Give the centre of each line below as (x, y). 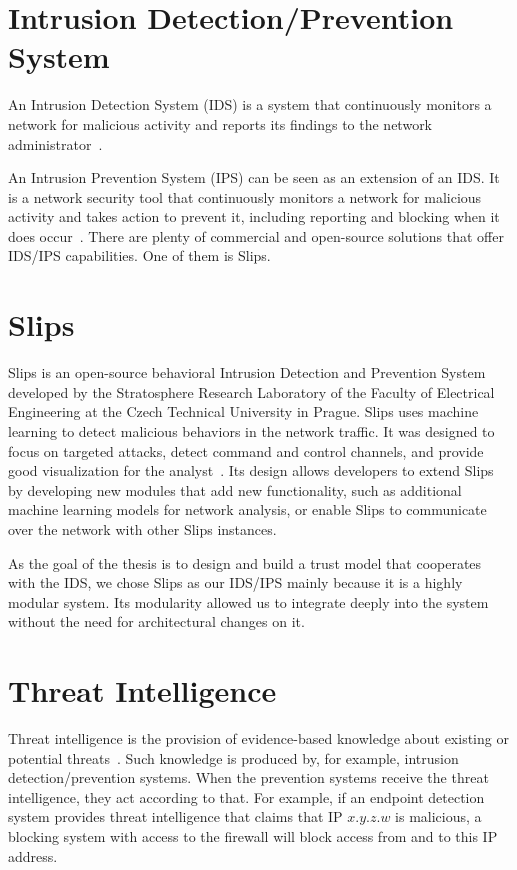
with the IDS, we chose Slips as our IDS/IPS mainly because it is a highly (235, 582)
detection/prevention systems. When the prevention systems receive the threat (248, 777)
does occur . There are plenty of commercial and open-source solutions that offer (256, 235)
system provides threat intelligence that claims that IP (175, 816)
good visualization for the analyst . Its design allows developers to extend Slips (251, 470)
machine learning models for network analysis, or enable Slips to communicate (247, 509)
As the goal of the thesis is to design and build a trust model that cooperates (245, 562)
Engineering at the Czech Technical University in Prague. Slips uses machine (243, 411)
